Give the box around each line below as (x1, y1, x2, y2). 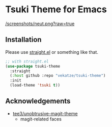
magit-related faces (20, 116, 62, 122)
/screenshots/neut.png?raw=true (5, 20, 75, 27)
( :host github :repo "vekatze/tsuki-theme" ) (10, 73, 106, 78)
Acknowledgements (5, 97, 71, 105)
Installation (5, 35, 42, 44)
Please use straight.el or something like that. (5, 49, 98, 55)
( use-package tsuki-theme (5, 63, 60, 69)
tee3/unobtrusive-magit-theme (12, 110, 78, 116)
